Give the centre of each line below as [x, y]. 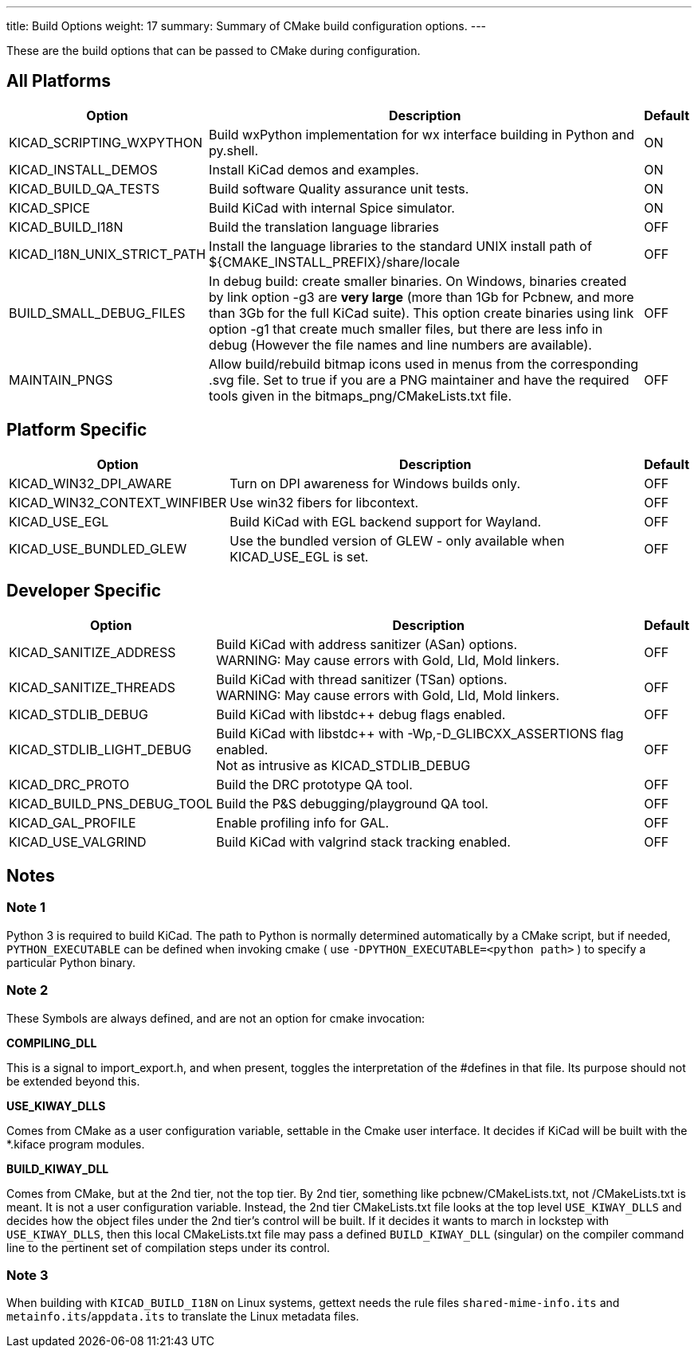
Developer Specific [84, 591]
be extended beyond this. [73, 1081]
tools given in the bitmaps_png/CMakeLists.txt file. [360, 395]
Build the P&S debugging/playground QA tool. [352, 803]
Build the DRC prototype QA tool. [314, 784]
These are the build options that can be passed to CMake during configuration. [214, 51]
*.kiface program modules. [76, 1144]
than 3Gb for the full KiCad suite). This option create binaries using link [422, 313]
